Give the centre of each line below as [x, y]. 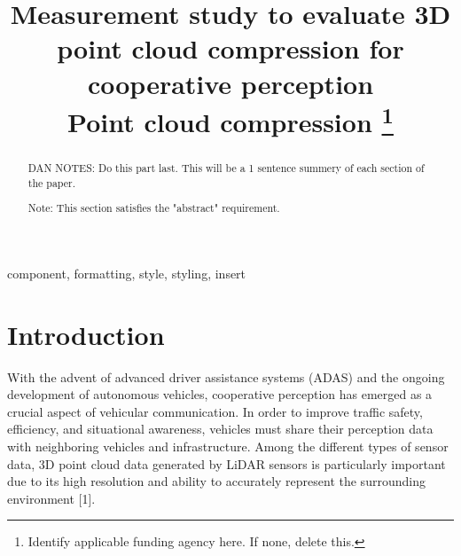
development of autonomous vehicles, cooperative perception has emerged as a [220, 394]
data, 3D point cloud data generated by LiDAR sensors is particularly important [227, 463]
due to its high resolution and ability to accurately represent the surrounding [216, 481]
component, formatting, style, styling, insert [127, 273]
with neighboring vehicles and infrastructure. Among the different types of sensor [228, 446]
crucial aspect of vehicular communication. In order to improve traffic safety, [215, 411]
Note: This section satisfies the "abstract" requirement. [154, 208]
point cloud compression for [230, 48]
